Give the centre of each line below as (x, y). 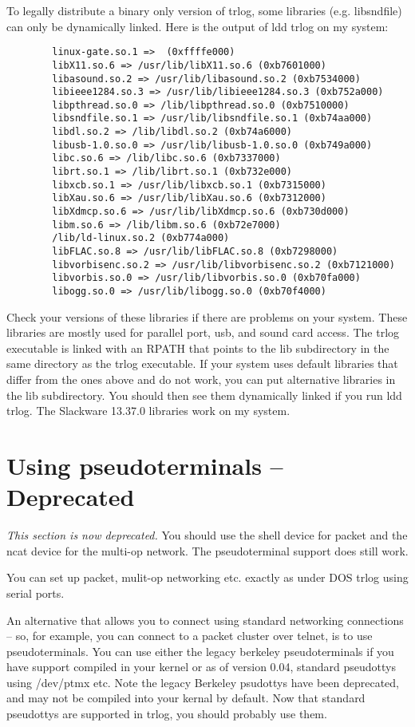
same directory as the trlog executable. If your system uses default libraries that (202, 363)
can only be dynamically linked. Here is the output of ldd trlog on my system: (198, 26)
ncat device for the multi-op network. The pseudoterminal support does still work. (207, 550)
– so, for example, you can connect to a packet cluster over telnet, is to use (190, 636)
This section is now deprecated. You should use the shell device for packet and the (207, 535)
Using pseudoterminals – (145, 465)
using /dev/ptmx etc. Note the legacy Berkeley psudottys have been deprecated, (203, 682)
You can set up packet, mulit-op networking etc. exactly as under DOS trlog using (207, 577)
